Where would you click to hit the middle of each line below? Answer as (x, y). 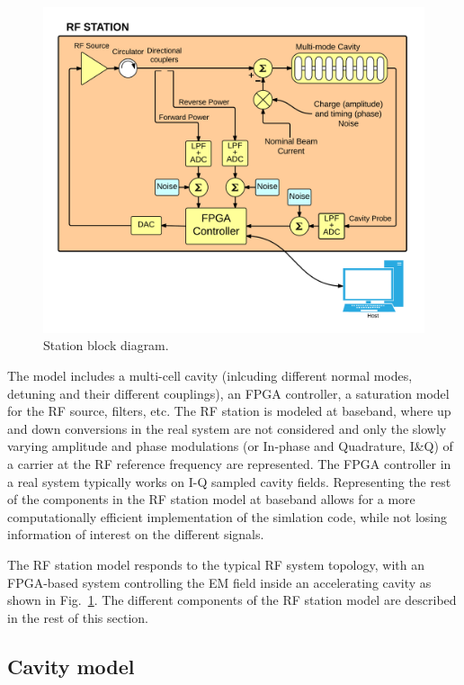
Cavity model (71, 666)
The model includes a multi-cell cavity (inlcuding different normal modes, (210, 376)
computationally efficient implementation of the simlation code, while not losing (227, 516)
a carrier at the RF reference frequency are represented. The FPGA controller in (229, 464)
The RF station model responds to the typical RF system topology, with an (216, 565)
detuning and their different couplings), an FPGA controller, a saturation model (228, 393)
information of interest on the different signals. (136, 534)
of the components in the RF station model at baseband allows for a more (211, 499)
